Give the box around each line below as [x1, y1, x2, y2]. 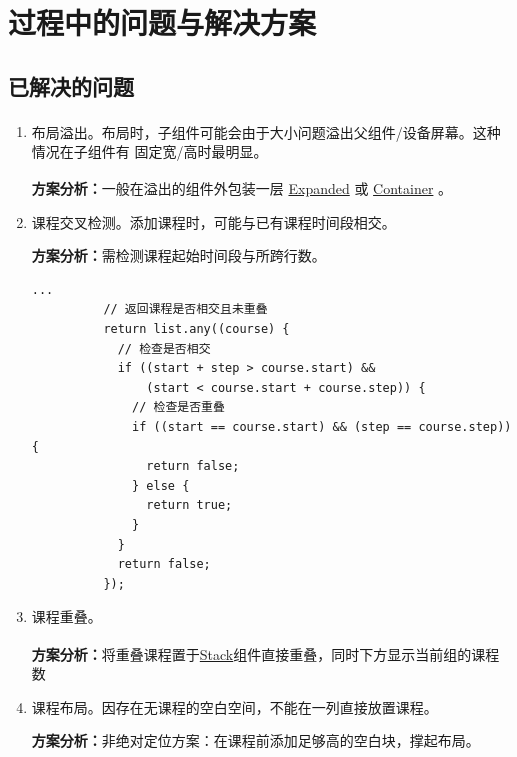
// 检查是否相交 [117, 341, 211, 356]
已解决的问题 [8, 70, 134, 101]
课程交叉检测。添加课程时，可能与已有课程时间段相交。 [31, 211, 396, 232]
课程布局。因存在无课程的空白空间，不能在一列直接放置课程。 [31, 696, 438, 717]
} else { [132, 478, 190, 493]
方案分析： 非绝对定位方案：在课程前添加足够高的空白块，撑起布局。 [31, 730, 480, 751]
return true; [146, 498, 233, 513]
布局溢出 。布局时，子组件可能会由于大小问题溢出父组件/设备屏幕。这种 [31, 121, 501, 142]
